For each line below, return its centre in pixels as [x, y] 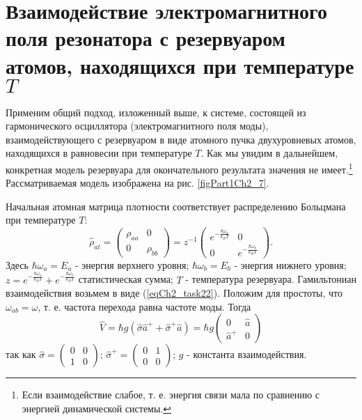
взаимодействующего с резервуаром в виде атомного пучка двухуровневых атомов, [181, 139]
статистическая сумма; [126, 279]
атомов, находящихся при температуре [180, 65]
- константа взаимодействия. [247, 354]
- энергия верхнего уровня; [132, 264]
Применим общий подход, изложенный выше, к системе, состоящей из [156, 112]
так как [21, 354]
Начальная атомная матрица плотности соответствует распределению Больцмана [176, 206]
